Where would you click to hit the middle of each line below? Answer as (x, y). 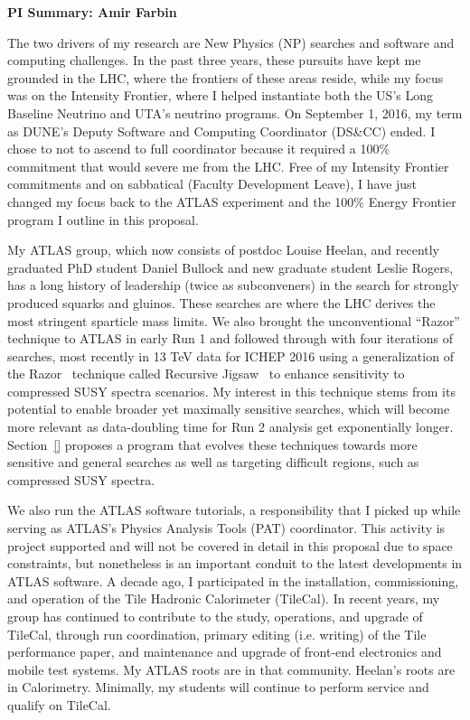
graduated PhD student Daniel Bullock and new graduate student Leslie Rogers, (230, 267)
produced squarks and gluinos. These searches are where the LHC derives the (221, 302)
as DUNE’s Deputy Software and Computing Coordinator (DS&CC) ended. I (221, 131)
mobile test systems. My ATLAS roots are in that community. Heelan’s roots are (231, 669)
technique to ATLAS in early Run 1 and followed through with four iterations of (230, 338)
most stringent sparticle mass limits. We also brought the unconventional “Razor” (234, 320)
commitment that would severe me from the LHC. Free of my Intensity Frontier (228, 166)
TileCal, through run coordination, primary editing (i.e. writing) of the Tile (217, 634)
